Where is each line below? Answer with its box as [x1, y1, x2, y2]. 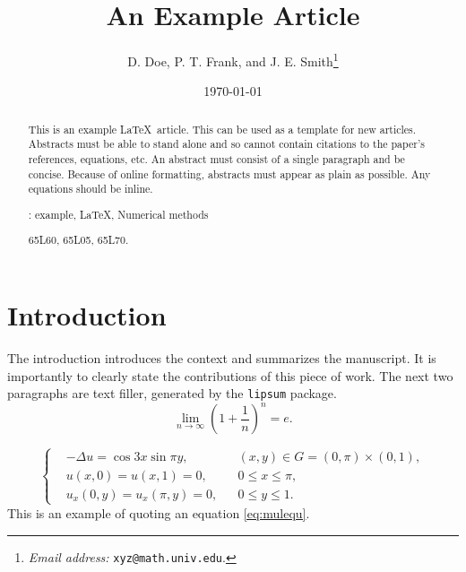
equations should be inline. [28, 181, 153, 196]
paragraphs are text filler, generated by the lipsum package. [7, 384, 337, 403]
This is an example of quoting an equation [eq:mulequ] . [7, 504, 310, 522]
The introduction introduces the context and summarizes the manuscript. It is [7, 349, 436, 368]
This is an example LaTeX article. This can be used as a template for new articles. [28, 121, 417, 136]
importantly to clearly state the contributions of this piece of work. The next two [7, 366, 453, 385]
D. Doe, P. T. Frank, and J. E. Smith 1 [127, 49, 339, 70]
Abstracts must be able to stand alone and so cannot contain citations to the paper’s [28, 136, 425, 152]
